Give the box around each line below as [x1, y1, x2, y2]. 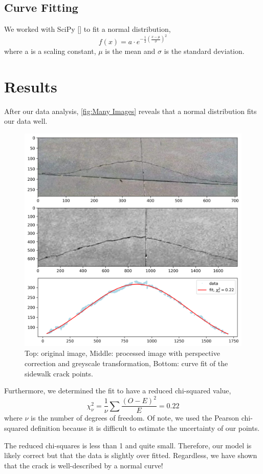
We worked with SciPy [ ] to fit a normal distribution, [4, 24, 171, 34]
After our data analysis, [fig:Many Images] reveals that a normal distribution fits [4, 105, 257, 116]
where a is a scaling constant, [4, 45, 96, 56]
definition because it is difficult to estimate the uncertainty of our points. [30, 422, 260, 433]
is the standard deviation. [164, 45, 245, 56]
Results [4, 75, 57, 97]
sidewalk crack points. [25, 368, 93, 378]
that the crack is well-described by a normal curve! [4, 460, 163, 470]
